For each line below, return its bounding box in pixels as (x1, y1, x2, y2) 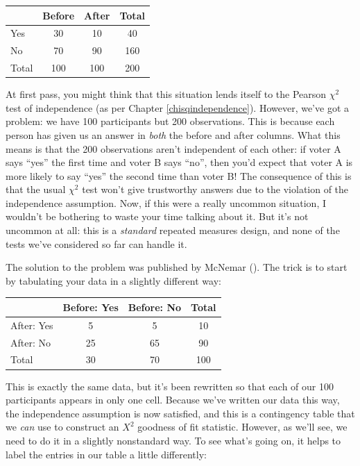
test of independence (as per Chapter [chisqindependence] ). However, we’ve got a (6, 100, 349, 115)
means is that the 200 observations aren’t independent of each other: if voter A (6, 141, 341, 156)
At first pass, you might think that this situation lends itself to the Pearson (6, 87, 327, 101)
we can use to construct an (6, 419, 119, 434)
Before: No (128, 299, 182, 314)
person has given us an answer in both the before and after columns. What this (6, 127, 341, 142)
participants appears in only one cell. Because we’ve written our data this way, (6, 392, 340, 407)
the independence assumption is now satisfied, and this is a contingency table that (6, 406, 355, 420)
